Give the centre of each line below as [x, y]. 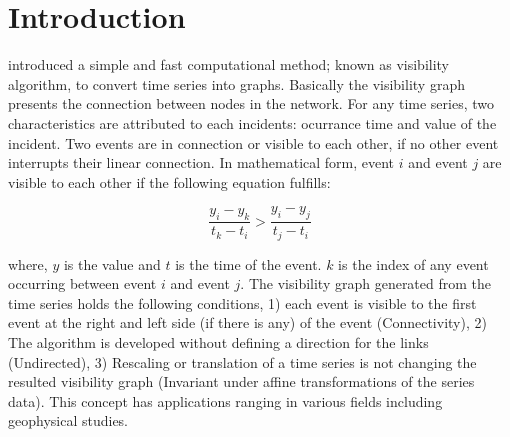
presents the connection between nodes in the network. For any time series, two [251, 103]
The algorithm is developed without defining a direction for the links [218, 341]
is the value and [112, 263]
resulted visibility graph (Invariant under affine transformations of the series [241, 381]
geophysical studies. [68, 420]
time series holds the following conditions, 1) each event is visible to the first [242, 302]
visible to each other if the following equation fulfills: [169, 181]
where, [28, 263]
